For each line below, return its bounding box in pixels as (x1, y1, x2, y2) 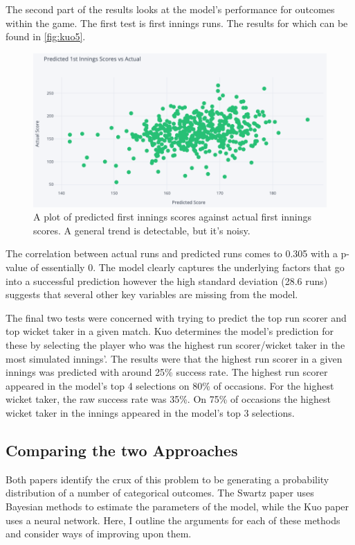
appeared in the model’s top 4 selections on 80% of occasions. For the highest (6, 378, 334, 392)
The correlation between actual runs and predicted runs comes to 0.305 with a (6, 246, 338, 261)
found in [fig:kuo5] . (6, 29, 86, 44)
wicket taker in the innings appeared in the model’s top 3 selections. (6, 406, 295, 419)
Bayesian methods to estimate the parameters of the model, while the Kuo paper (6, 499, 349, 513)
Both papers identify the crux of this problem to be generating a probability (6, 472, 329, 486)
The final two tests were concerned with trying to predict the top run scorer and (6, 310, 347, 325)
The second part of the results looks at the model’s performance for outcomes (6, 2, 335, 16)
